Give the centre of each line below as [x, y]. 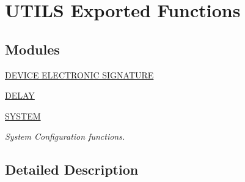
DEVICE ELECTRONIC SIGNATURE [79, 74]
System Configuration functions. [65, 136]
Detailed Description [72, 169]
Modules [32, 49]
